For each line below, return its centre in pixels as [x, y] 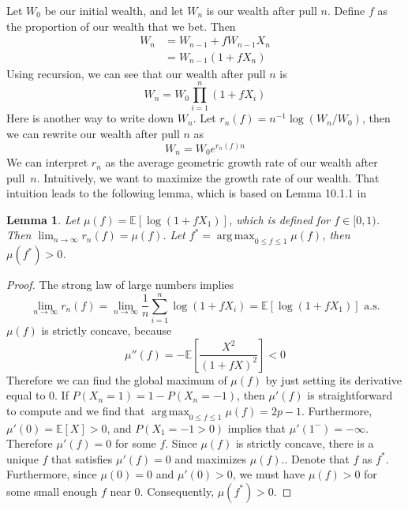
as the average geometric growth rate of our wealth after [241, 162]
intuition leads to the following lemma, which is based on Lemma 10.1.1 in [187, 193]
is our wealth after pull [262, 10]
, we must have [269, 474]
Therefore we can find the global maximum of [117, 379]
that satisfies [82, 458]
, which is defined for [279, 219]
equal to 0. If [37, 395]
